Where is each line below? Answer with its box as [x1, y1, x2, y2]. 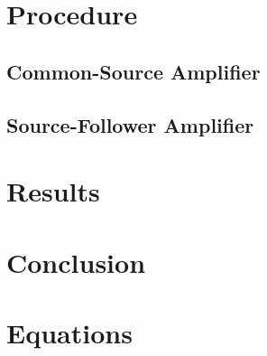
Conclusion [6, 243, 146, 280]
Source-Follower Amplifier [6, 110, 254, 138]
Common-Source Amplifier [6, 57, 261, 85]
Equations [6, 314, 133, 351]
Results [6, 173, 100, 210]
